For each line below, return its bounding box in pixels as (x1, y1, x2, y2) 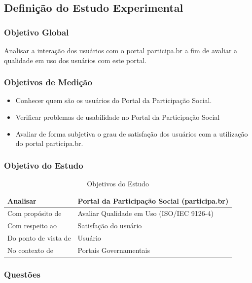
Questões (4, 268, 40, 280)
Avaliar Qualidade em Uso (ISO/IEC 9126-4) (77, 208, 214, 218)
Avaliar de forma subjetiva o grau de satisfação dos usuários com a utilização (15, 128, 248, 139)
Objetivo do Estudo (4, 159, 83, 171)
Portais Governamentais (77, 245, 150, 255)
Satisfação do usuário (77, 220, 142, 231)
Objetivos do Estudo (87, 178, 149, 188)
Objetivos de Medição (4, 76, 92, 88)
